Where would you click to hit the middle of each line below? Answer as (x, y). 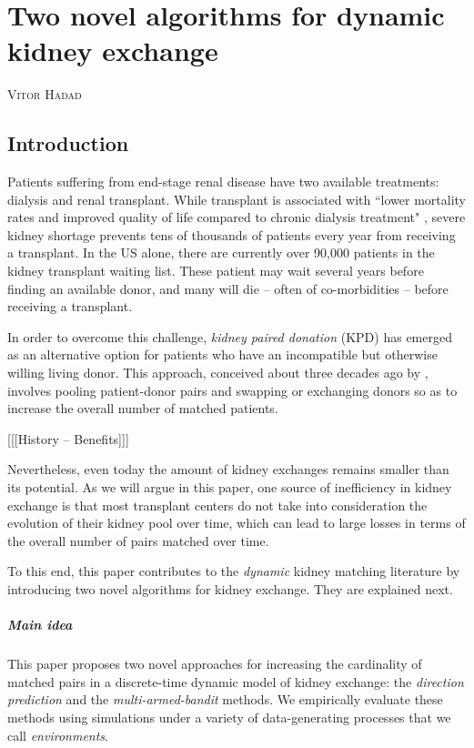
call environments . (58, 735)
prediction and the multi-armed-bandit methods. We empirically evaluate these (225, 699)
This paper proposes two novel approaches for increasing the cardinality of (215, 664)
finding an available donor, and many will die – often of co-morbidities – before (228, 288)
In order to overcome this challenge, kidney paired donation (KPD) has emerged (230, 336)
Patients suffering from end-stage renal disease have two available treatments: (223, 182)
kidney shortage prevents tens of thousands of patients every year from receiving (232, 234)
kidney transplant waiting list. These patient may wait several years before (216, 271)
